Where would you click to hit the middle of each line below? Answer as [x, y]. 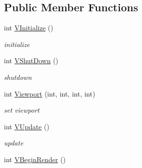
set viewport [22, 110]
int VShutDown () [31, 60]
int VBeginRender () [35, 159]
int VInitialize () [29, 28]
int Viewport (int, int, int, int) [50, 93]
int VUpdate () [27, 126]
